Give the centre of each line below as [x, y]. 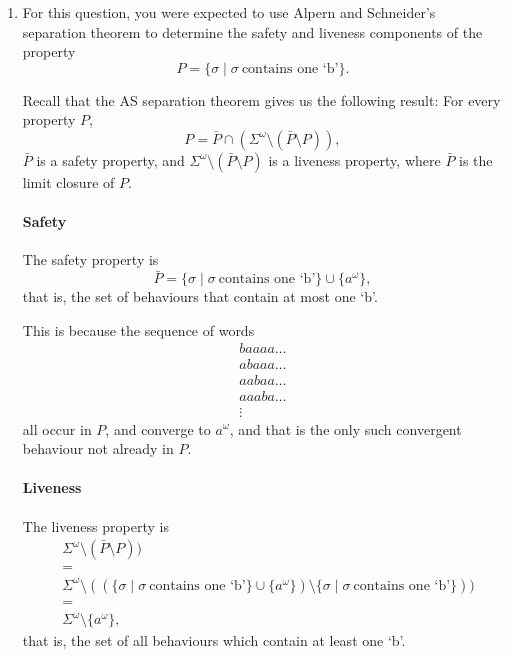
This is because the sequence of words [138, 329]
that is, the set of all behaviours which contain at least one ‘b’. [214, 640]
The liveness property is [95, 525]
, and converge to [158, 428]
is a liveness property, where [354, 159]
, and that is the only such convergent [345, 428]
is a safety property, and [110, 159]
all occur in [57, 428]
